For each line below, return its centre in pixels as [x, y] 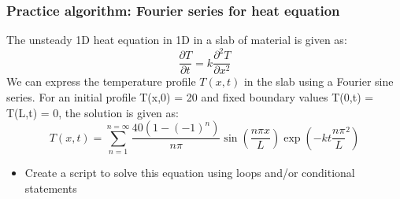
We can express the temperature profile [101, 81]
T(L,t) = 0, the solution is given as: [93, 112]
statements [51, 188]
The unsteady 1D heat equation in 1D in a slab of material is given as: [177, 40]
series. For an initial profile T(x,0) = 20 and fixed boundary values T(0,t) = [190, 96]
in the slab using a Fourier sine [319, 81]
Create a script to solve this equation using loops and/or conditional [190, 172]
